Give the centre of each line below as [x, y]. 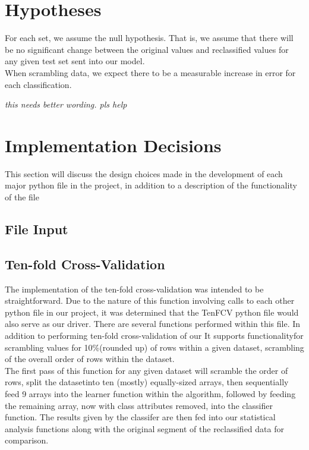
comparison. [27, 440]
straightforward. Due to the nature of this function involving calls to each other [150, 300]
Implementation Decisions [113, 145]
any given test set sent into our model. [75, 61]
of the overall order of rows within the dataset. [90, 359]
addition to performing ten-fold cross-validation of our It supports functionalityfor [154, 335]
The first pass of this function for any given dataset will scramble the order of [146, 370]
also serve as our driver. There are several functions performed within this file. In [153, 324]
